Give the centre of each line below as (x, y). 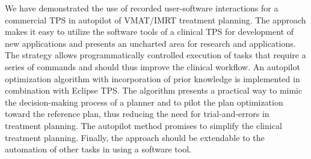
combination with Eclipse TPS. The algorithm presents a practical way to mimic (154, 90)
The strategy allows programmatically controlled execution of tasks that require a (155, 55)
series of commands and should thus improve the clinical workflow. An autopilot (152, 66)
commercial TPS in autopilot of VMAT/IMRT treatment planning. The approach (155, 19)
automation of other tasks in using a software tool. (98, 149)
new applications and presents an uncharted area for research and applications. (150, 43)
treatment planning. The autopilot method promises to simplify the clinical (143, 125)
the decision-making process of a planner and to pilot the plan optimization (144, 102)
